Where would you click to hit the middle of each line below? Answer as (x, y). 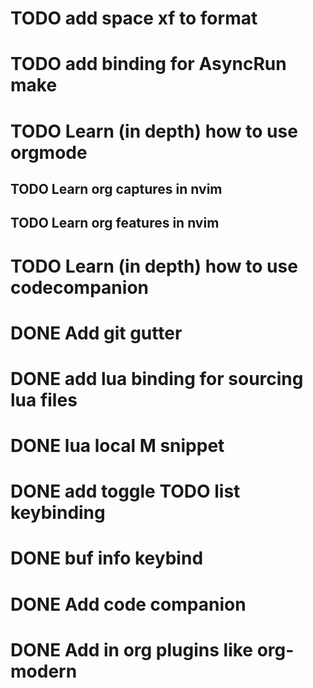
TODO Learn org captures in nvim (116, 188)
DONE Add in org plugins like (132, 649)
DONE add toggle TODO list (125, 491)
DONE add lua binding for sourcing (157, 378)
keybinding (58, 513)
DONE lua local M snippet (117, 446)
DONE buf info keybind (107, 558)
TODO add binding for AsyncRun (148, 64)
